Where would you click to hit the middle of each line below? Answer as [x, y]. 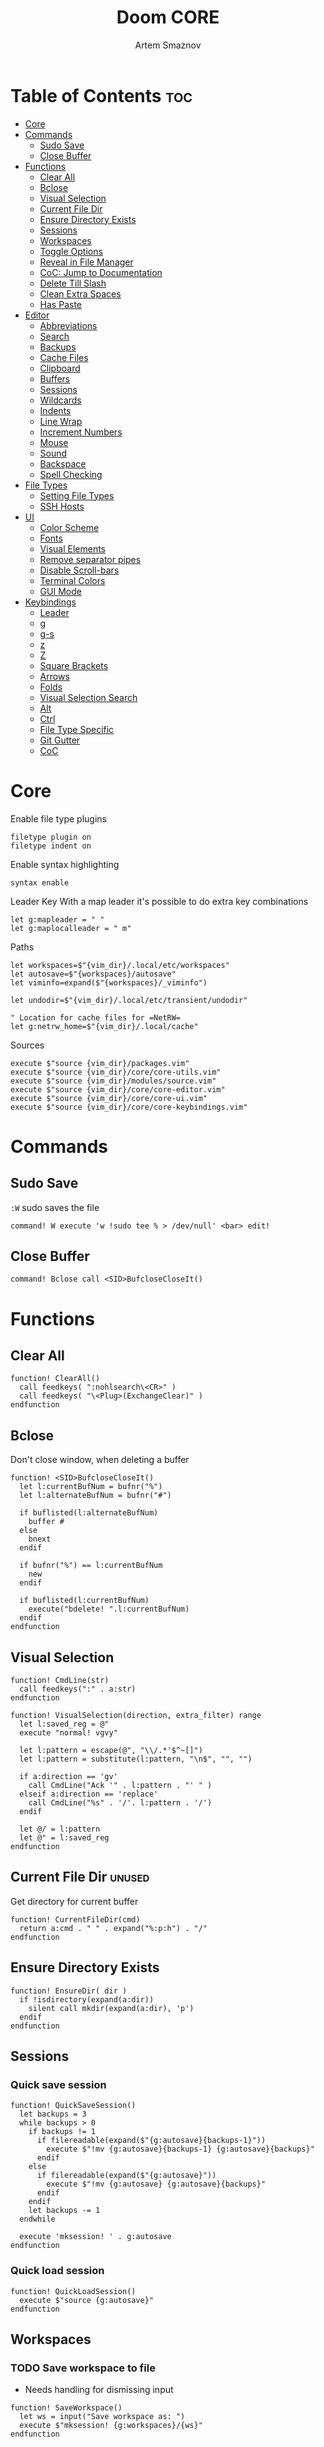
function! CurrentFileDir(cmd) [75, 1919]
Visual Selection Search [88, 697]
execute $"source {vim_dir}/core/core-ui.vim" [109, 1098]
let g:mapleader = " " [57, 919]
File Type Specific [77, 729]
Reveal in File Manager [86, 262]
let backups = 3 [53, 2114]
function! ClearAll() [55, 1379]
